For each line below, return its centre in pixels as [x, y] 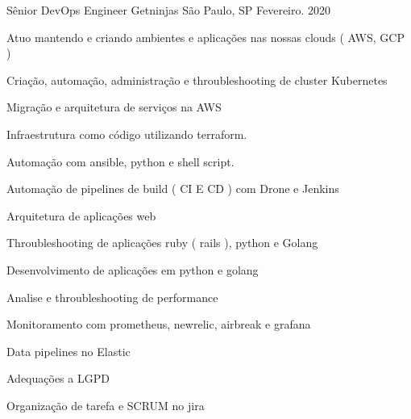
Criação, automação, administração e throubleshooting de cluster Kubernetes [197, 80]
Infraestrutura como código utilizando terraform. [127, 134]
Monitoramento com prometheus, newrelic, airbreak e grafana [159, 324]
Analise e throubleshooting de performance [112, 297]
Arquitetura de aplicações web [81, 215]
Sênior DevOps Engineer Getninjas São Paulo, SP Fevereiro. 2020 [169, 10]
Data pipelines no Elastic [68, 351]
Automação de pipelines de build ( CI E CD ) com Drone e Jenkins [173, 189]
